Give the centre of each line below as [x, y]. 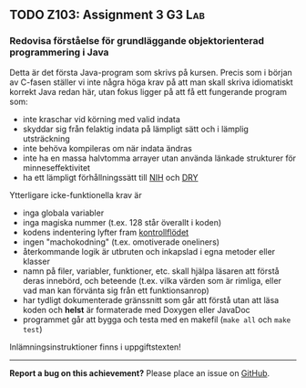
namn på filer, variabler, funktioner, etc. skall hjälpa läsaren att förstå [151, 271]
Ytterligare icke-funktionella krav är [76, 194]
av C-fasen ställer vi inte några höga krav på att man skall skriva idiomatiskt [151, 82]
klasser [36, 261]
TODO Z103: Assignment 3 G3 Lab [107, 15]
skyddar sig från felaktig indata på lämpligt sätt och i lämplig [135, 129]
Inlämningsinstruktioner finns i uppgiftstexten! [96, 347]
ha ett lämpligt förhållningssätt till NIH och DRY [110, 177]
